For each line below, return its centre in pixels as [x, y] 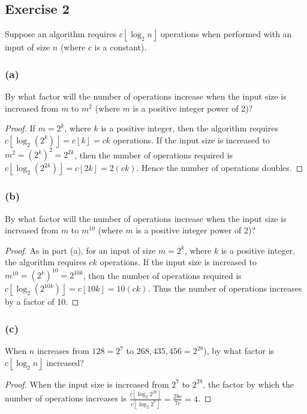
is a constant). [121, 47]
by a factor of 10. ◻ [42, 301]
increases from [63, 351]
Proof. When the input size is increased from [87, 384]
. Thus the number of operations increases [225, 288]
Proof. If [20, 128]
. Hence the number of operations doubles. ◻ [220, 168]
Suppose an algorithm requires [61, 34]
